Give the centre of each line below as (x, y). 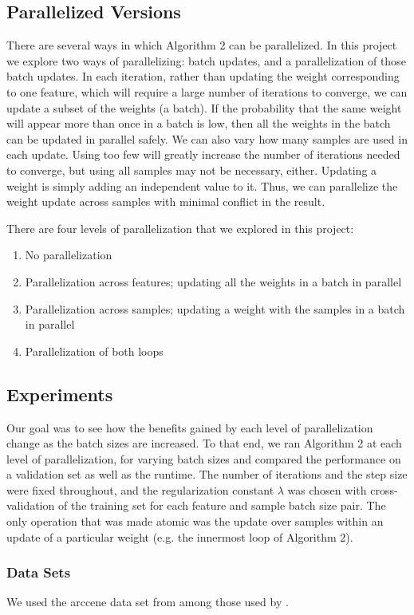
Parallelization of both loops (94, 351)
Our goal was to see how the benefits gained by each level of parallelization (190, 427)
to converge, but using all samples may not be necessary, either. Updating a (192, 170)
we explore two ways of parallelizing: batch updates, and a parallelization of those (206, 60)
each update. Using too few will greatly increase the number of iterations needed (203, 154)
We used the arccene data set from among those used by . (148, 602)
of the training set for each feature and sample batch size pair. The (222, 505)
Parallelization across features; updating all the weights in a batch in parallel (213, 281)
